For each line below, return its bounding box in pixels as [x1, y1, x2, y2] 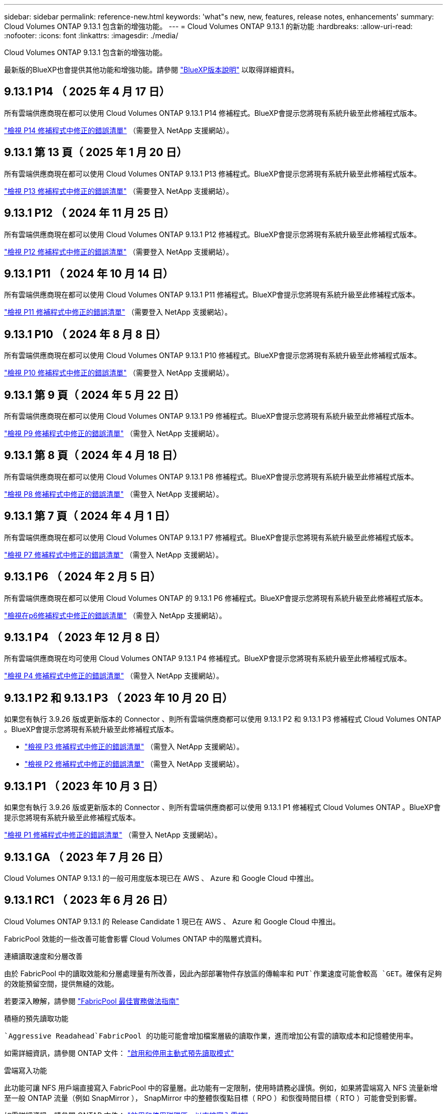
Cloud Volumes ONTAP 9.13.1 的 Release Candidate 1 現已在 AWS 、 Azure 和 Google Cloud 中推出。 [4, 917, 340, 926]
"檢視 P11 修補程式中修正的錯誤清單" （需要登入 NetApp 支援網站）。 [4, 308, 232, 317]
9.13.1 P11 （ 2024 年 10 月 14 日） [4, 267, 173, 280]
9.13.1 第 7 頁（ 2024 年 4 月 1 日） [4, 510, 176, 523]
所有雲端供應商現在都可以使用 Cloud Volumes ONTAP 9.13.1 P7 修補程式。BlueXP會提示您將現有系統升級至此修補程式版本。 [4, 533, 418, 542]
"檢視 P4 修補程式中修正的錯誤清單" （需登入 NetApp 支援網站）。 [4, 671, 224, 680]
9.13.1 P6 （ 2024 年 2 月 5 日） [4, 570, 161, 584]
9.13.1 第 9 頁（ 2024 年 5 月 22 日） [4, 388, 185, 401]
